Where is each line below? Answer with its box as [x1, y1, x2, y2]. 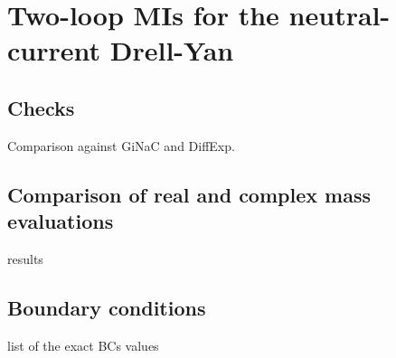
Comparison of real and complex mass [7, 180, 371, 208]
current [7, 32, 101, 69]
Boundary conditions [7, 293, 206, 321]
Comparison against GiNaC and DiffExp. [7, 136, 235, 155]
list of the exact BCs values [7, 335, 159, 354]
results [7, 249, 43, 268]
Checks [7, 93, 75, 121]
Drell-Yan [109, 32, 234, 69]
